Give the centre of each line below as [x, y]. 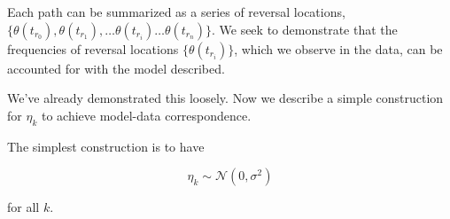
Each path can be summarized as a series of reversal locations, [176, 12]
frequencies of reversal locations [93, 48]
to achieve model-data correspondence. [146, 115]
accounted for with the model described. [116, 68]
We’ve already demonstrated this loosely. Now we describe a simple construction [225, 98]
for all [23, 207]
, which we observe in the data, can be [338, 48]
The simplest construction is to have [106, 146]
